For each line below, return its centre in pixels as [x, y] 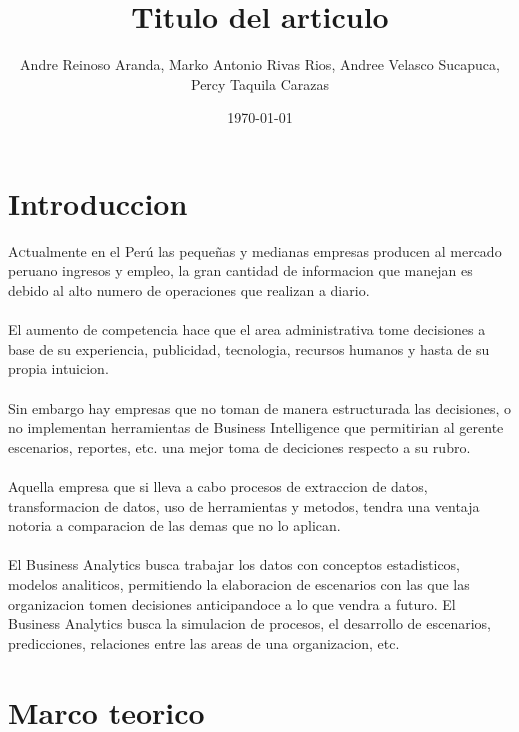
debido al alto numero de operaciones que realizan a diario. [189, 290]
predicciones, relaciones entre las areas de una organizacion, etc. [204, 642]
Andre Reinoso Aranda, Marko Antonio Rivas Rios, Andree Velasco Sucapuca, [260, 64]
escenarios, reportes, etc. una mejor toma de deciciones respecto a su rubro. [239, 446]
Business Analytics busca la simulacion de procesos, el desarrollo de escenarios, [249, 623]
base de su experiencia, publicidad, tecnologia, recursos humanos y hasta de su [249, 348]
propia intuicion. [58, 368]
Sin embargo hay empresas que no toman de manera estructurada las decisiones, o [260, 407]
